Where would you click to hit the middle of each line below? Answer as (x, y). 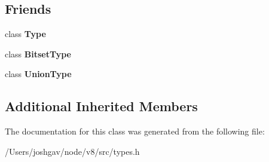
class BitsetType (38, 54)
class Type (25, 34)
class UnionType (38, 74)
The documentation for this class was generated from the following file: (135, 131)
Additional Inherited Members (101, 106)
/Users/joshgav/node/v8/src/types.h (72, 151)
